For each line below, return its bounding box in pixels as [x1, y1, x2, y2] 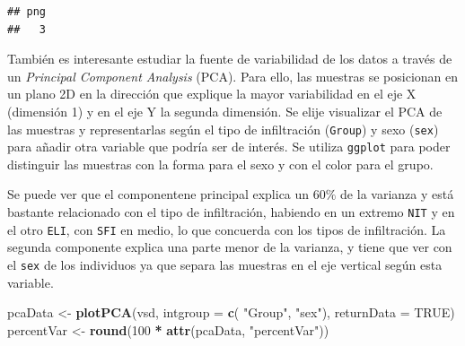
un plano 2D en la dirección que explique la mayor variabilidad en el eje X [7, 84, 417, 103]
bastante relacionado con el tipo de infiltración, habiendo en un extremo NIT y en [7, 203, 455, 221]
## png [7, 5, 46, 18]
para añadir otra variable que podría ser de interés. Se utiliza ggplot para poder [7, 137, 451, 156]
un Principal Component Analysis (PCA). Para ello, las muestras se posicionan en [7, 66, 459, 85]
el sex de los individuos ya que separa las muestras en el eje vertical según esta [7, 255, 443, 273]
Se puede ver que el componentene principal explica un [7, 185, 310, 203]
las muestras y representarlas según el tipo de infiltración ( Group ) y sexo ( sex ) [7, 119, 439, 138]
